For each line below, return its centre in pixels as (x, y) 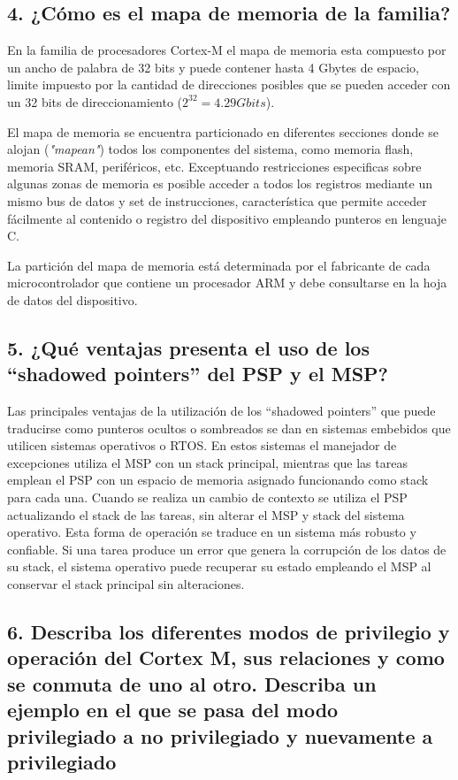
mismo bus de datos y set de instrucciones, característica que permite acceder (217, 200)
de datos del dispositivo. (73, 299)
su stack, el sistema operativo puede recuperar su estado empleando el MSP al (219, 566)
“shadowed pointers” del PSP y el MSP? (198, 374)
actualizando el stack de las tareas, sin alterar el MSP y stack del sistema (206, 514)
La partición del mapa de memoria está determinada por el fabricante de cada (219, 265)
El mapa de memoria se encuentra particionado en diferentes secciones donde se (223, 131)
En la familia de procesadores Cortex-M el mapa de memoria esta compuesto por (227, 50)
